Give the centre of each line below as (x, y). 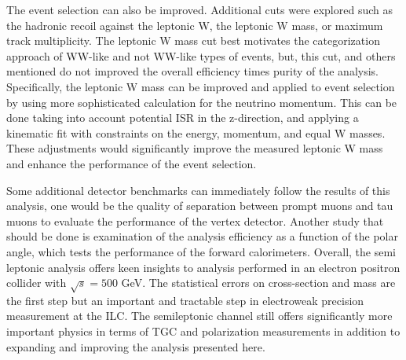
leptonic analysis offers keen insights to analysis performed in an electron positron (203, 267)
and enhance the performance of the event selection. (132, 163)
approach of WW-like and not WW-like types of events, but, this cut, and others (201, 55)
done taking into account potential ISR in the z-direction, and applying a (183, 118)
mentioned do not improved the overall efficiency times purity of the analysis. (192, 71)
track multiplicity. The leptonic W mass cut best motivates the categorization (193, 40)
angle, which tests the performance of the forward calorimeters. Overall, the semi (201, 251)
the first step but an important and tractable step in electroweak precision (185, 300)
